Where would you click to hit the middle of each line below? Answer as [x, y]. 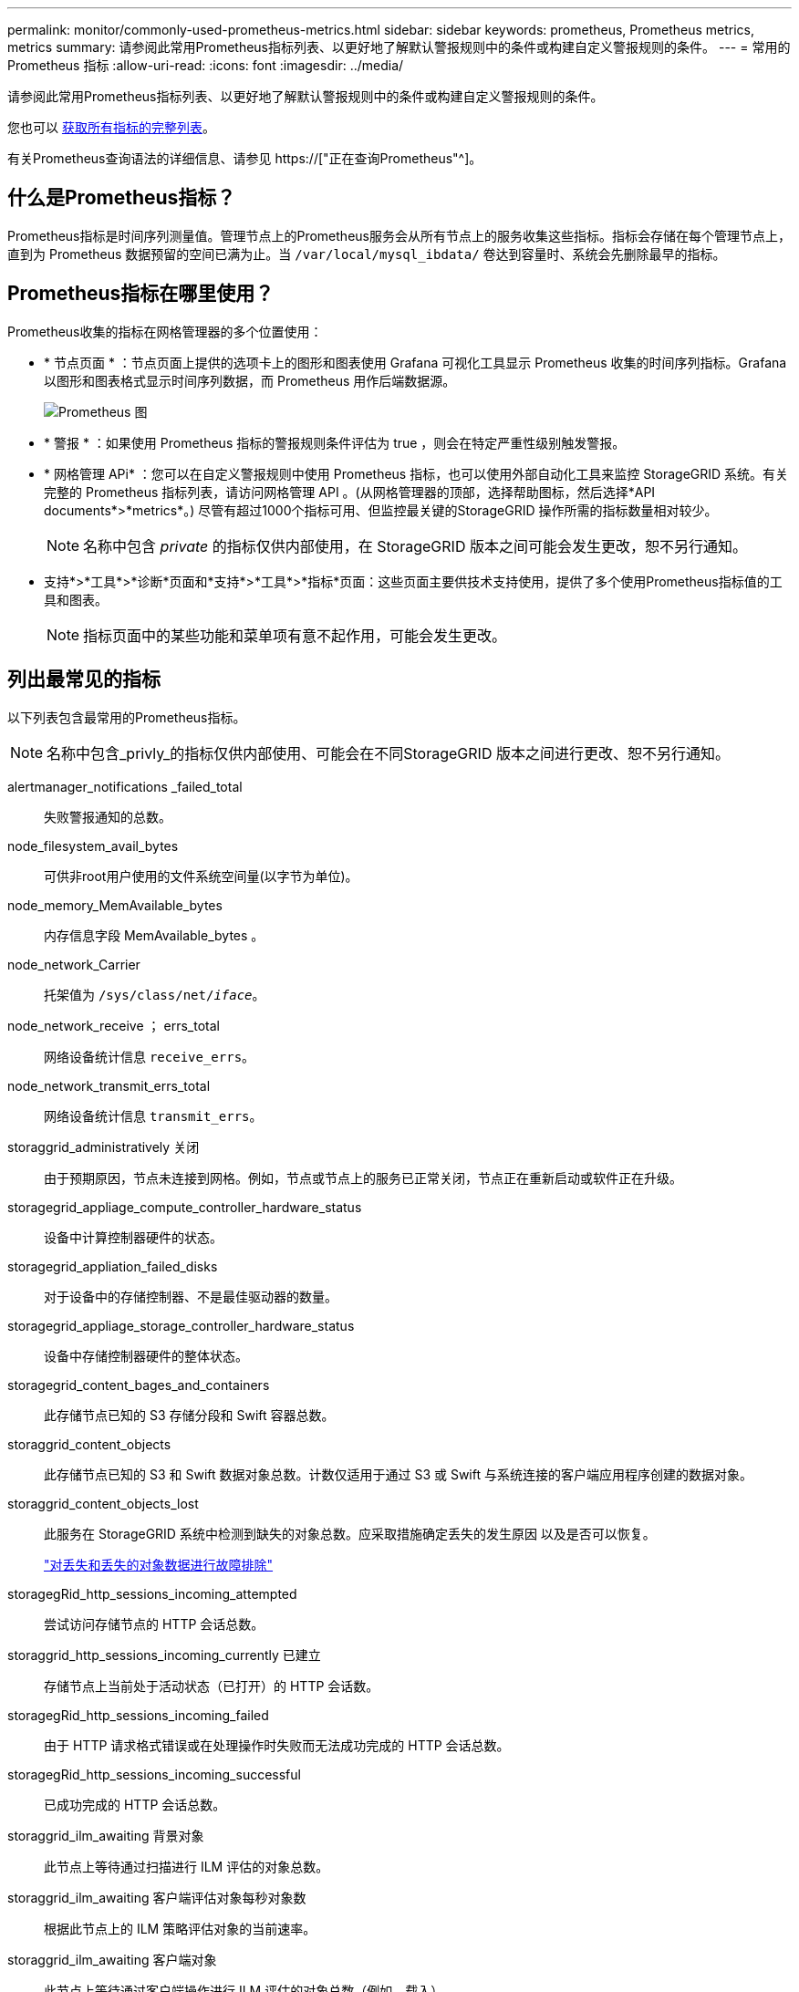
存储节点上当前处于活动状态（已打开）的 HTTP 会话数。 [212, 1686]
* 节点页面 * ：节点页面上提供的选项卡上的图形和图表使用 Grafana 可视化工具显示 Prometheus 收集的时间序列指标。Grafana [415, 362]
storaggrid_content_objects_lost [103, 1503]
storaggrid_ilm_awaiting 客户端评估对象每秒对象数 [157, 1897]
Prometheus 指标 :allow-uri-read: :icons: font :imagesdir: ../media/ [206, 65]
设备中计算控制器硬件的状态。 [133, 1237]
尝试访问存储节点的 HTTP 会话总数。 [154, 1624]
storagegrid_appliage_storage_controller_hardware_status [181, 1325]
